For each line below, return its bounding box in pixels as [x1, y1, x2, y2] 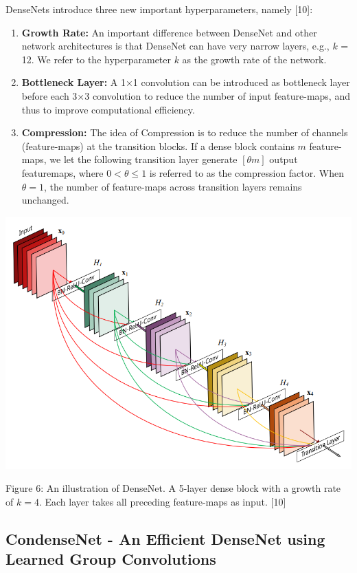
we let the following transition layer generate [49, 152, 238, 166]
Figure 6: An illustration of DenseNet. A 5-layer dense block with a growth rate [5, 481, 341, 495]
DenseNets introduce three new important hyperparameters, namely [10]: [5, 2, 313, 16]
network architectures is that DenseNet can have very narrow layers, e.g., [21, 39, 330, 53]
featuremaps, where [21, 165, 104, 180]
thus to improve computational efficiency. [21, 102, 195, 116]
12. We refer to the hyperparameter [21, 52, 171, 66]
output [269, 152, 298, 166]
